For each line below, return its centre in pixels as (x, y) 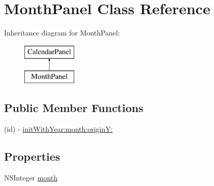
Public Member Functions (74, 108)
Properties (32, 156)
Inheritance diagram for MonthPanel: (62, 33)
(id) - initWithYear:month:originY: (58, 129)
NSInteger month (31, 177)
